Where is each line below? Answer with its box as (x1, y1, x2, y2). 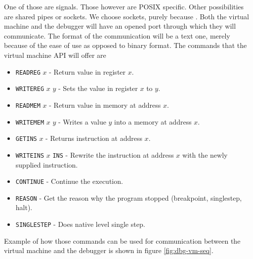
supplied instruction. (15, 159, 78, 170)
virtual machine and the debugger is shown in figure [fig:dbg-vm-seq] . (4, 245, 213, 256)
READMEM (15, 102, 41, 109)
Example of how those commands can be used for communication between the (4, 235, 241, 246)
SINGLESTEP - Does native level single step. (15, 219, 145, 229)
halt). (15, 202, 33, 213)
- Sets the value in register (58, 83, 138, 93)
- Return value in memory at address (49, 99, 161, 110)
